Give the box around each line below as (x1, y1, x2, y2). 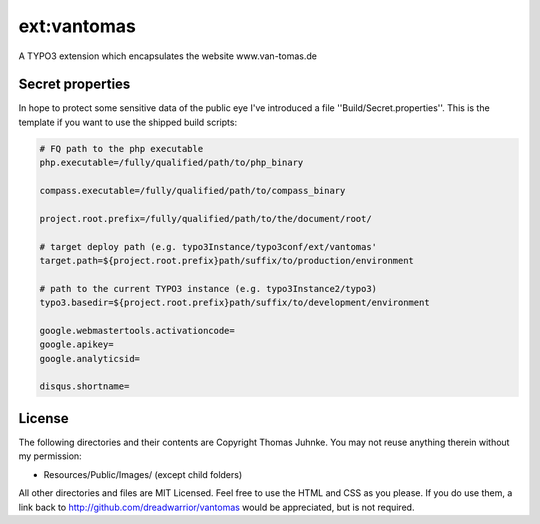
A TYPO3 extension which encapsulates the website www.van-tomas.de (18, 50, 317, 62)
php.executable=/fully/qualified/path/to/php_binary (39, 157, 304, 169)
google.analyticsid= (39, 353, 140, 364)
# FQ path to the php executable (39, 143, 204, 154)
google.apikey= (39, 339, 114, 350)
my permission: (18, 450, 82, 462)
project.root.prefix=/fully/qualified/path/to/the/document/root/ (39, 213, 372, 224)
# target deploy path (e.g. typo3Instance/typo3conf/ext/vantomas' (39, 241, 378, 252)
